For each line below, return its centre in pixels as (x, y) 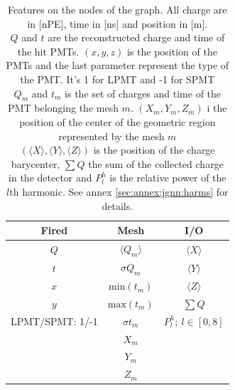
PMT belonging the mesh (63, 108)
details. (117, 205)
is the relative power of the (168, 178)
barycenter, (35, 163)
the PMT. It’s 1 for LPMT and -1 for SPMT (117, 79)
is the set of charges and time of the (143, 93)
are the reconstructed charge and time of (136, 37)
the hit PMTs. (48, 51)
